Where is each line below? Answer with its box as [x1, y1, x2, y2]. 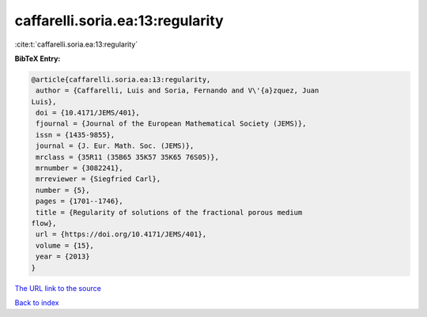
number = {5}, [36, 186, 90, 194]
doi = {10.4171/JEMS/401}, [36, 108, 140, 118]
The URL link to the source [14, 283, 102, 292]
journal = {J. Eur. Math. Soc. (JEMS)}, [36, 142, 195, 150]
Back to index [14, 297, 59, 308]
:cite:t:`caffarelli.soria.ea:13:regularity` [14, 40, 138, 49]
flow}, [31, 219, 57, 228]
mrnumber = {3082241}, [36, 164, 124, 173]
